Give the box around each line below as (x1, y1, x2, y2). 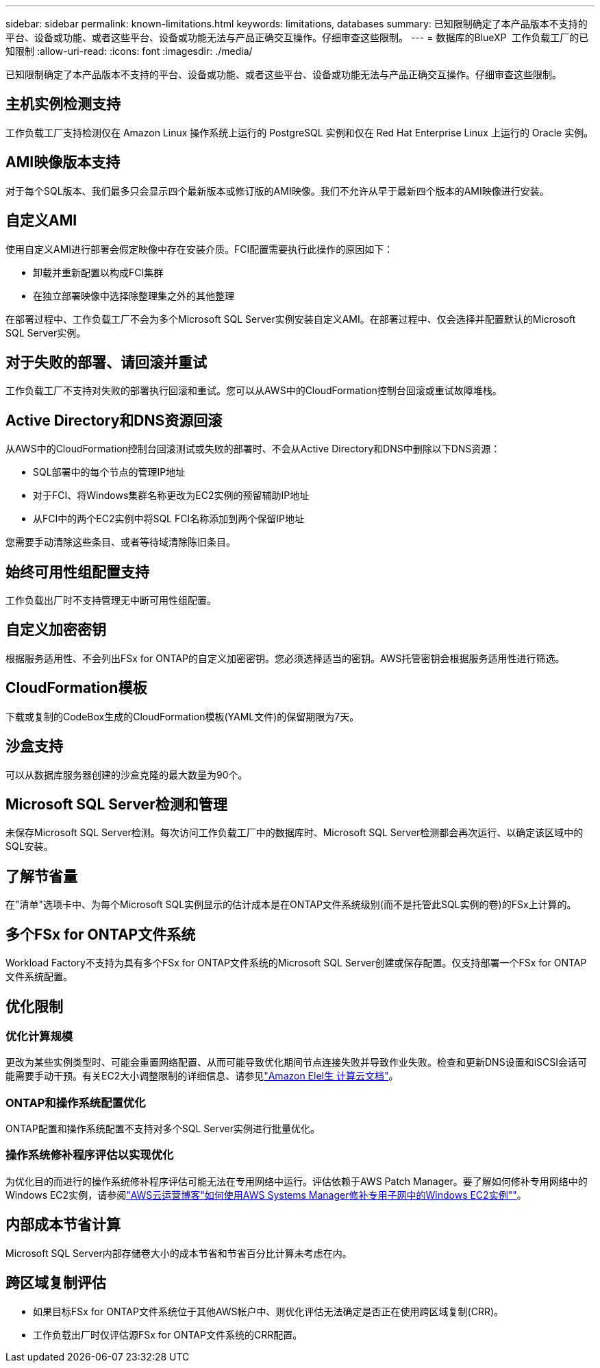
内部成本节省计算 (5, 1216, 121, 1234)
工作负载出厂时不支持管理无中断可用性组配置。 (5, 594, 216, 607)
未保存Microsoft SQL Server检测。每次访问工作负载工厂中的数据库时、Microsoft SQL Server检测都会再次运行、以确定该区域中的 (5, 827, 584, 839)
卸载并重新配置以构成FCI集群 (33, 266, 164, 278)
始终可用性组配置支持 (5, 563, 149, 581)
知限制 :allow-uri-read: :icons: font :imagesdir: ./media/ (5, 45, 253, 57)
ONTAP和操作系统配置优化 (5, 1095, 146, 1110)
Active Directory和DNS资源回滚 (5, 411, 223, 429)
